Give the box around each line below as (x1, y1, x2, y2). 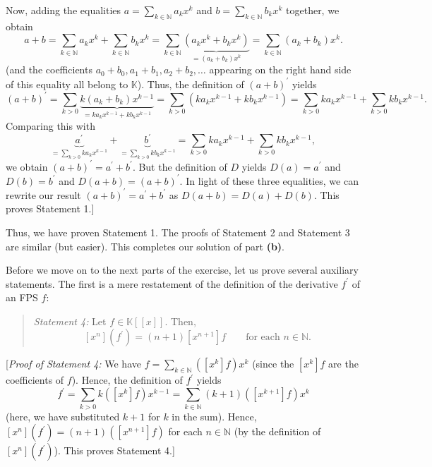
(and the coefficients (6, 62, 92, 77)
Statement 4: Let (33, 313, 107, 328)
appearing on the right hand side (209, 62, 352, 77)
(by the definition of (234, 424, 321, 439)
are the (328, 356, 359, 371)
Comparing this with (6, 119, 95, 133)
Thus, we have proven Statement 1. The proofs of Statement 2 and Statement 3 (6, 224, 350, 239)
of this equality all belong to (6, 76, 128, 91)
